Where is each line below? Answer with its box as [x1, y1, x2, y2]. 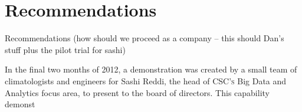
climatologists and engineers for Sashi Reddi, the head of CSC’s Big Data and [5, 74, 287, 87]
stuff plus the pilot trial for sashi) [5, 43, 126, 55]
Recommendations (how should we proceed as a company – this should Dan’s [5, 32, 284, 44]
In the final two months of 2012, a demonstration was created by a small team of [5, 63, 297, 75]
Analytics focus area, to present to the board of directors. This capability [5, 86, 270, 98]
